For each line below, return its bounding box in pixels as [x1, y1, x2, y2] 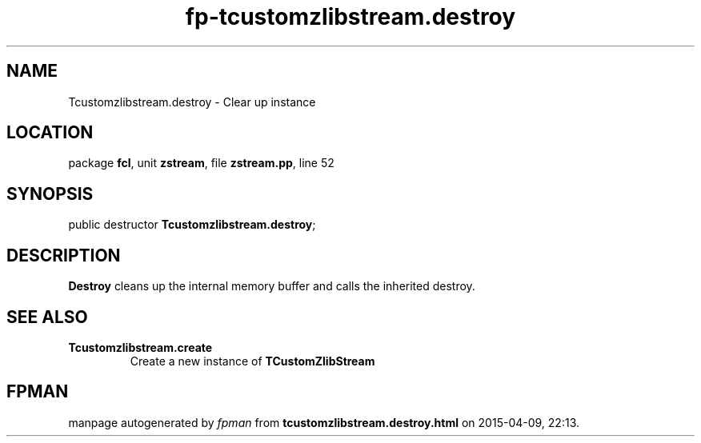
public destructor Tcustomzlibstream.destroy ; [68, 218, 316, 232]
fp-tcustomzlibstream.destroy [185, 3, 516, 30]
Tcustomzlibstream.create [68, 340, 213, 354]
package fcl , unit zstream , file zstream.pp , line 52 [68, 156, 334, 170]
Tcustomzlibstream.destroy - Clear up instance [68, 94, 316, 109]
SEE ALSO [6, 306, 88, 327]
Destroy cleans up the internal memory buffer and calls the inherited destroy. [68, 279, 475, 293]
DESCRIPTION [6, 245, 121, 265]
